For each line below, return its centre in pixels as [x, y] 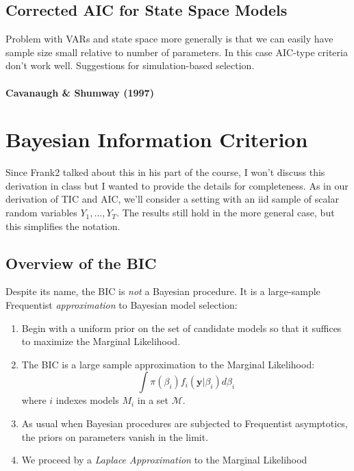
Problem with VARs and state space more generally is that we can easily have [169, 39]
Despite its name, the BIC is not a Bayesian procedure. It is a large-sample [163, 291]
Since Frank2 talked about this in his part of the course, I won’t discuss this [165, 172]
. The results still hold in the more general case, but [226, 213]
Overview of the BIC [81, 263]
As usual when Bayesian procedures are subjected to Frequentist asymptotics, [185, 423]
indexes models [87, 400]
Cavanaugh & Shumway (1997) [80, 92]
